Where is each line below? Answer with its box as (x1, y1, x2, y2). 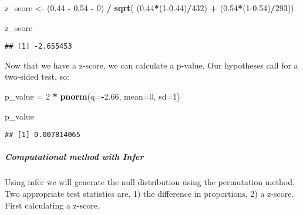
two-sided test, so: (5, 70, 69, 83)
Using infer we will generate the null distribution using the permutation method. (5, 176, 295, 188)
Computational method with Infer (5, 151, 144, 163)
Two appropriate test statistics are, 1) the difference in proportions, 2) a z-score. (5, 187, 294, 200)
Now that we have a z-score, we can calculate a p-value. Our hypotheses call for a (5, 59, 298, 71)
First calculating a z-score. (5, 199, 100, 211)
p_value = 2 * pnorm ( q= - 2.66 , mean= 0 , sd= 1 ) (5, 90, 180, 103)
